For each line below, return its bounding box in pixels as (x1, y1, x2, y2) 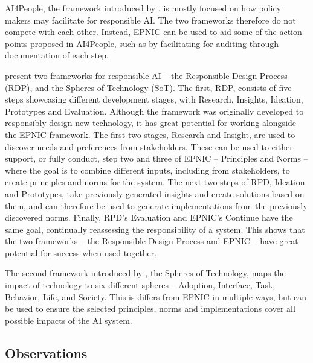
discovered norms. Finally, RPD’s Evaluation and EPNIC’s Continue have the (5, 211, 293, 224)
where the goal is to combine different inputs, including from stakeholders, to (5, 163, 290, 176)
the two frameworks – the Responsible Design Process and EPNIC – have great (5, 235, 298, 247)
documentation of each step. (5, 49, 109, 62)
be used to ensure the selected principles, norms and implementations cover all (5, 302, 295, 315)
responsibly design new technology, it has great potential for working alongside (5, 116, 297, 129)
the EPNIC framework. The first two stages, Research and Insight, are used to (5, 128, 295, 140)
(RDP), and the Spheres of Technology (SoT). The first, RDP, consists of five (5, 81, 292, 93)
